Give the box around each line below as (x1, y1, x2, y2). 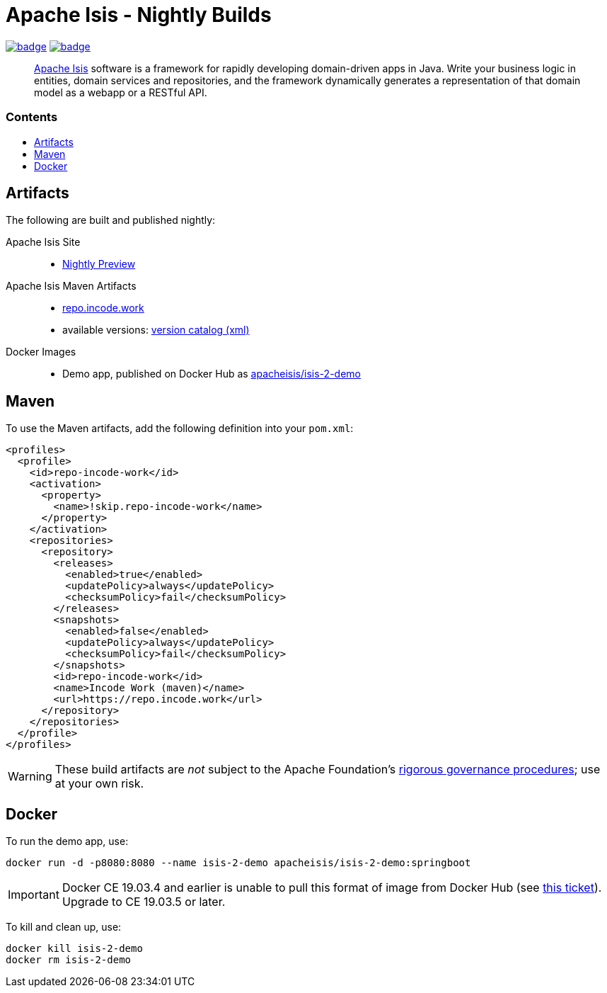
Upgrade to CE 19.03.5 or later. (62, 895, 226, 909)
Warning (8, 769, 52, 784)
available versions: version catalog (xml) (62, 324, 250, 336)
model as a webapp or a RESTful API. (34, 86, 207, 98)
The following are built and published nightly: (6, 214, 216, 227)
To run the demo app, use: (6, 835, 129, 848)
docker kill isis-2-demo (6, 943, 143, 955)
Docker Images (6, 346, 76, 358)
